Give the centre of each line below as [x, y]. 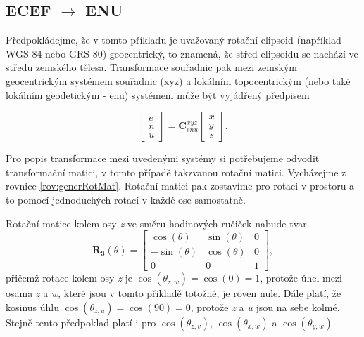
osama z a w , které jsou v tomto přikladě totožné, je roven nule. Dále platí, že [174, 293]
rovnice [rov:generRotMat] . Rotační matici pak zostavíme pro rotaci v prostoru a [180, 186]
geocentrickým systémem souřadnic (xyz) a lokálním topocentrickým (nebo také [178, 80]
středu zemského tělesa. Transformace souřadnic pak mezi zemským [151, 67]
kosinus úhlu [33, 306]
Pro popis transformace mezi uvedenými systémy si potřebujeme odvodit [163, 158]
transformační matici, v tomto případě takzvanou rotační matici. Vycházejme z [176, 172]
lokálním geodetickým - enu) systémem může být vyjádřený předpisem [158, 94]
